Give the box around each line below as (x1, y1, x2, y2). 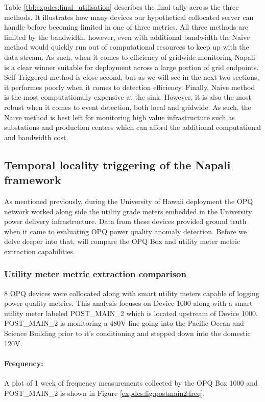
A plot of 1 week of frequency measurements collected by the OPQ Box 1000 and (4, 377, 258, 388)
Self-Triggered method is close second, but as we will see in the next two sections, (4, 72, 259, 82)
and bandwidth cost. (4, 131, 68, 142)
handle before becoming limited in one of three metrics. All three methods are (4, 21, 248, 32)
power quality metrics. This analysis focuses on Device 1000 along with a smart (4, 298, 253, 308)
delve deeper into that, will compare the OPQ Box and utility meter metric (4, 236, 240, 247)
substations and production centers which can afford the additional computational (4, 122, 261, 132)
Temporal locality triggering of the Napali (4, 157, 231, 172)
